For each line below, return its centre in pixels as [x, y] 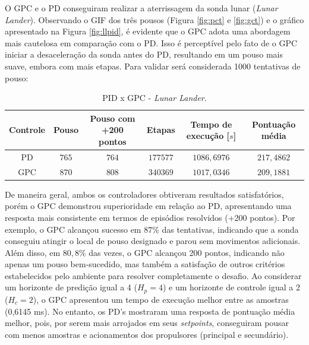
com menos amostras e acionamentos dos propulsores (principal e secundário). [147, 334]
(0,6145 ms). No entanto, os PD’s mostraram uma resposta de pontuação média [150, 311]
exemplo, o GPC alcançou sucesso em [73, 229]
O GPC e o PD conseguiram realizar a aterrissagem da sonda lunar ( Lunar [141, 8]
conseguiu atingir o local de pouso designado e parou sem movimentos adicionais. [153, 241]
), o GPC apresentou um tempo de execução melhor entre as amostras [161, 299]
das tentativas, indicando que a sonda [230, 229]
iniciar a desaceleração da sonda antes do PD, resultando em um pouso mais [144, 54]
